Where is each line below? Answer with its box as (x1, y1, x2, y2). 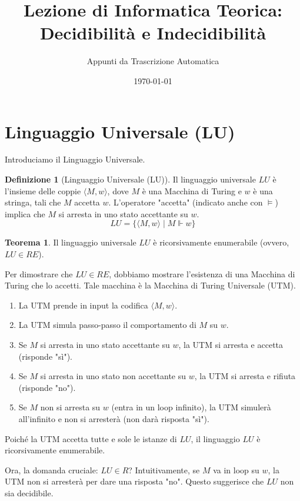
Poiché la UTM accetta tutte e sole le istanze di (5, 432, 177, 444)
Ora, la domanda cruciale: (5, 463, 98, 476)
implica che (5, 207, 45, 220)
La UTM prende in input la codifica (18, 298, 148, 311)
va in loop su (213, 463, 259, 476)
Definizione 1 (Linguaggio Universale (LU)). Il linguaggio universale (5, 173, 256, 185)
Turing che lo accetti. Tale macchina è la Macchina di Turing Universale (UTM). (5, 279, 296, 291)
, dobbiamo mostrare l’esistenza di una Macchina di (109, 267, 295, 280)
